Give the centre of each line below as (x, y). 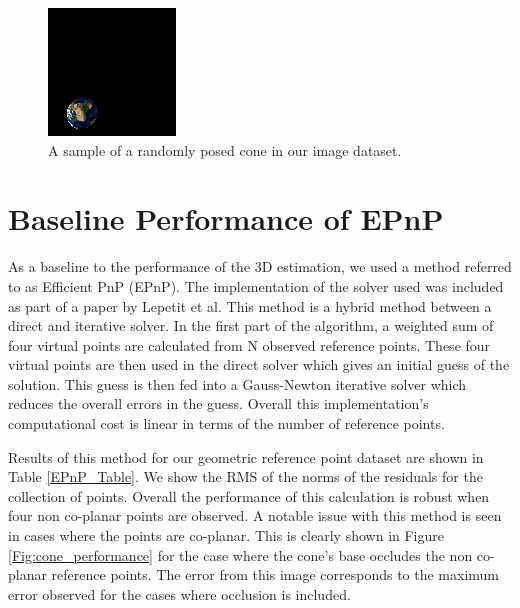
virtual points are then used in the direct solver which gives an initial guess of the (259, 364)
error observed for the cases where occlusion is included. (179, 593)
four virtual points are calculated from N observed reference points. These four (249, 344)
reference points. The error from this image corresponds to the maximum (275, 574)
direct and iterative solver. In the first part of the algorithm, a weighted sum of (251, 325)
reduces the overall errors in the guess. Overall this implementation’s (218, 403)
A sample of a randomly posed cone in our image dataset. (225, 149)
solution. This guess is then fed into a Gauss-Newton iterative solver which (237, 383)
